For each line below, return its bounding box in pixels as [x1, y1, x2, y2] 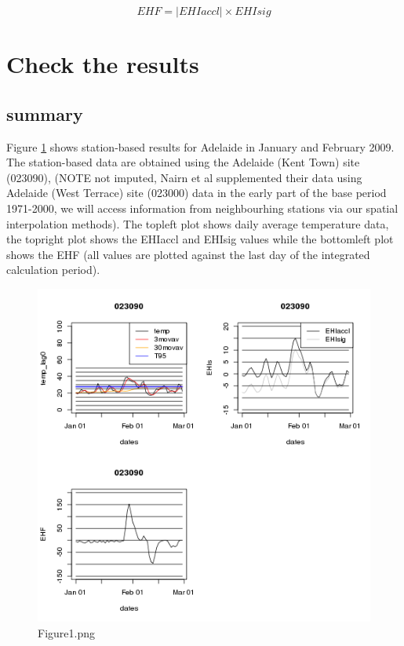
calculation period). [6, 261, 100, 278]
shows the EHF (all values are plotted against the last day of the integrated [6, 246, 370, 262]
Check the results [6, 48, 199, 80]
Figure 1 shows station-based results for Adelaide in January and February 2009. [6, 138, 395, 155]
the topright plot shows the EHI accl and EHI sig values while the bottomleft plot [6, 231, 394, 247]
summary [6, 101, 83, 126]
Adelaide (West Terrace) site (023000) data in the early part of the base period [6, 184, 387, 201]
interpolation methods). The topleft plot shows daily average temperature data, [6, 215, 389, 232]
